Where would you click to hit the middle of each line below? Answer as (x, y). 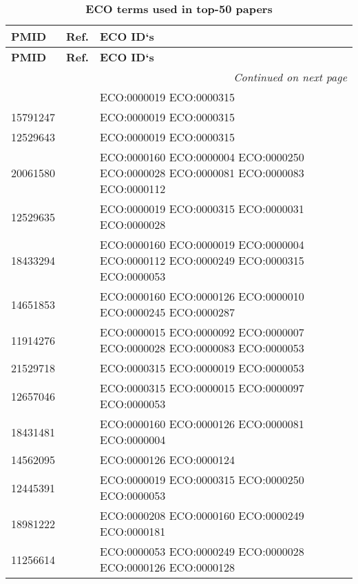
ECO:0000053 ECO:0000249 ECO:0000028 (202, 551)
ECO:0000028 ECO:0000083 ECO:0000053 (202, 348)
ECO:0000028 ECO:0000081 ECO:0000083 (202, 173)
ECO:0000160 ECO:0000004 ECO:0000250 (202, 157)
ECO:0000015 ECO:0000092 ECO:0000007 (202, 332)
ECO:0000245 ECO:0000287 (167, 312)
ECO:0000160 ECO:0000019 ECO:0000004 (202, 244)
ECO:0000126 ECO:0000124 (167, 460)
